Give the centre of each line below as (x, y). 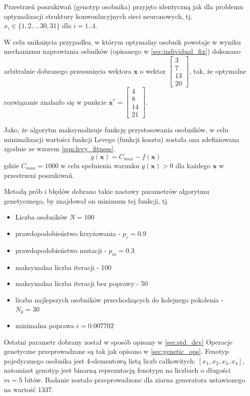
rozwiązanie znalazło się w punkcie (55, 102)
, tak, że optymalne (218, 71)
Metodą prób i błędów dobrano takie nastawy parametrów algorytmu (107, 191)
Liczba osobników (41, 217)
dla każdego (193, 165)
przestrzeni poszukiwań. (39, 175)
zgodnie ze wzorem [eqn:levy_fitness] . (60, 149)
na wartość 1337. (29, 389)
